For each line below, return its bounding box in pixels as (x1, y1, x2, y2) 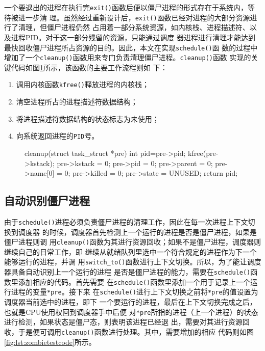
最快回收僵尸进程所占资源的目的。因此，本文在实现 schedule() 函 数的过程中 (4, 42, 258, 52)
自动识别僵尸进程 (4, 193, 90, 208)
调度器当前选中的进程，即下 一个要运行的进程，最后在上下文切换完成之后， (4, 296, 257, 307)
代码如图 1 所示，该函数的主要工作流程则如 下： (11, 62, 167, 72)
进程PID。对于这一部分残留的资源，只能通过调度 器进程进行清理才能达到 (11, 32, 255, 42)
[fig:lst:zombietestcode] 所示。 (4, 336, 96, 347)
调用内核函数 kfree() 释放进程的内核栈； (16, 79, 149, 90)
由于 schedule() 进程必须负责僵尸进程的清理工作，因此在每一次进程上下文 (4, 216, 248, 227)
